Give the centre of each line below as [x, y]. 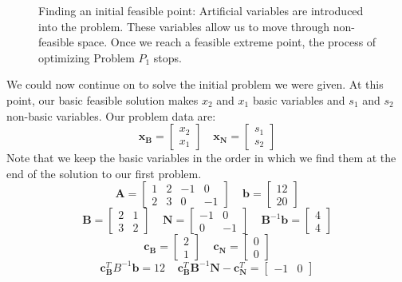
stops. [167, 57]
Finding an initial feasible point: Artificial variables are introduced [201, 10]
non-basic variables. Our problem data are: [111, 115]
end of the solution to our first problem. [104, 173]
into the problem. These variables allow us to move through [184, 26]
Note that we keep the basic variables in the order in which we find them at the [201, 158]
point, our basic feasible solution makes [102, 99]
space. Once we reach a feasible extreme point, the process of [227, 42]
